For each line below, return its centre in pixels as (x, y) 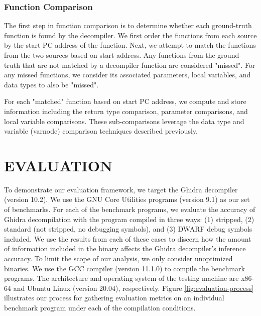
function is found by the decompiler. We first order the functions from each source (130, 35)
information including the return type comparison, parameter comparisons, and (126, 111)
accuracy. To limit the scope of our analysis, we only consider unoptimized (118, 258)
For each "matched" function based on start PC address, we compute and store (125, 101)
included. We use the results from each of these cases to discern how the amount (128, 238)
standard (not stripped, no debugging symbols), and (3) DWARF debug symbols (128, 229)
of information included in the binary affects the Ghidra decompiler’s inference (125, 248)
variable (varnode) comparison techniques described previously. (101, 131)
